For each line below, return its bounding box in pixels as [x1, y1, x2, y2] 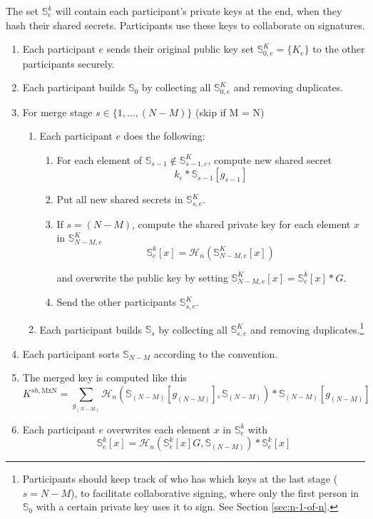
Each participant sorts [22, 346, 120, 361]
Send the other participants [56, 294, 177, 309]
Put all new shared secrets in [56, 192, 183, 207]
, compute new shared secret [208, 152, 332, 167]
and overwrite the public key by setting [56, 269, 228, 284]
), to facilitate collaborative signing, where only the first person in [71, 485, 359, 500]
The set [6, 4, 39, 18]
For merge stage [22, 104, 93, 119]
